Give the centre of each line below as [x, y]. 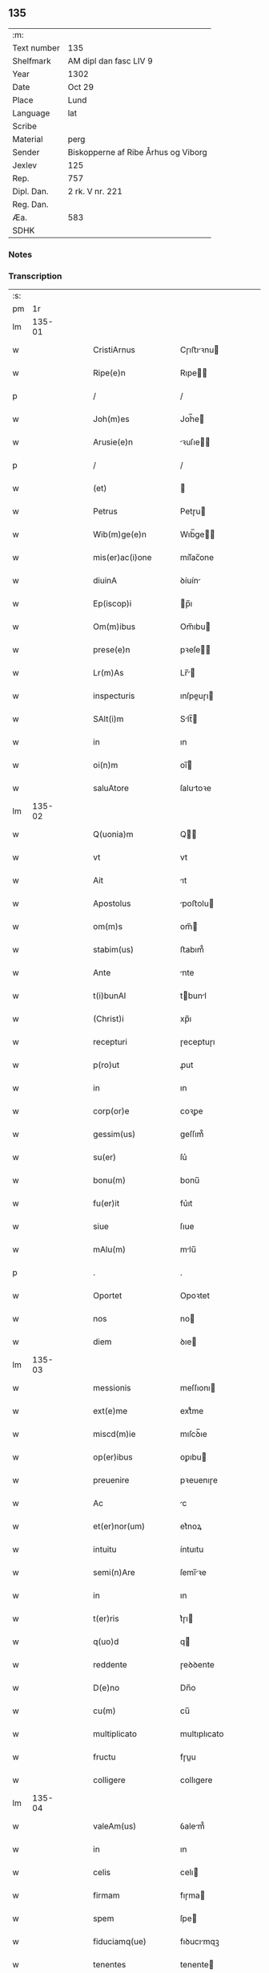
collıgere [196, 1780]
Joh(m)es [111, 419]
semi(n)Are [114, 1573]
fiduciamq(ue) [120, 1942]
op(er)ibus [113, 1457]
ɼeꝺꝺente [197, 1665]
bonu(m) [110, 1180]
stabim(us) [114, 950]
